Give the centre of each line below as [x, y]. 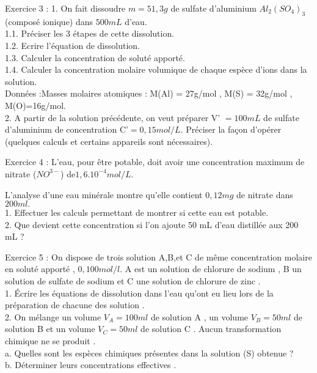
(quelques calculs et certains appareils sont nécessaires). [109, 141]
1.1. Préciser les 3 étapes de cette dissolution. [90, 33]
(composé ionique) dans [49, 21]
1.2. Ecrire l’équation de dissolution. [72, 45]
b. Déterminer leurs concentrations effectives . [91, 365]
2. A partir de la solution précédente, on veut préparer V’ [113, 117]
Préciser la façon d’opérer [234, 129]
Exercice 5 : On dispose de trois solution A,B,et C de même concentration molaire [158, 257]
